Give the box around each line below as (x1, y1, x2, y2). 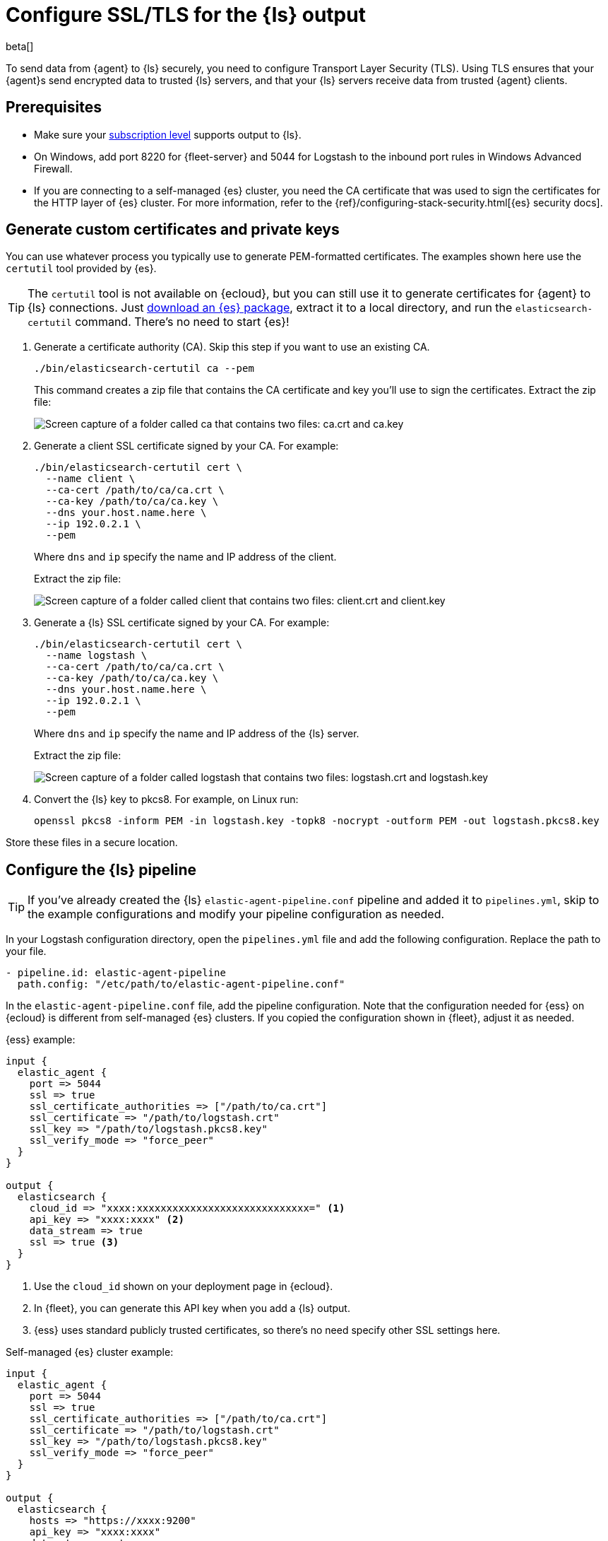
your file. (6, 945, 47, 958)
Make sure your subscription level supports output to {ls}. (34, 128, 302, 141)
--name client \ (45, 473, 136, 485)
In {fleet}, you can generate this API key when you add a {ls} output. (34, 1302, 350, 1315)
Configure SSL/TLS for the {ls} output (6, 3, 366, 27)
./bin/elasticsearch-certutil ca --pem (34, 363, 254, 375)
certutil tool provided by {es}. (6, 262, 157, 275)
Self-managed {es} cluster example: (6, 1346, 174, 1359)
